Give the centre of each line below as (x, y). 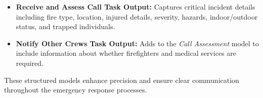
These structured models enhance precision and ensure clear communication (122, 80)
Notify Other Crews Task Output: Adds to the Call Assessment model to (137, 43)
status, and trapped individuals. (65, 26)
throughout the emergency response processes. (76, 90)
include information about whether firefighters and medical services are (126, 53)
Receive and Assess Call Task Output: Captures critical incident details (136, 7)
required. (30, 63)
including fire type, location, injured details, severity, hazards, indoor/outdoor (137, 16)
